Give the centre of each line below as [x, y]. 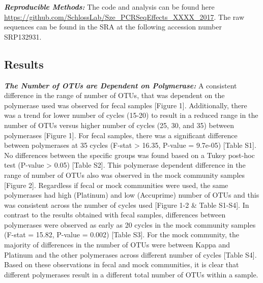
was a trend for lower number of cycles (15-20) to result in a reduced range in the [131, 115]
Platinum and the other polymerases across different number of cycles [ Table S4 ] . [130, 254]
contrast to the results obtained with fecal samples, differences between [115, 215]
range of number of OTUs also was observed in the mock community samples [125, 175]
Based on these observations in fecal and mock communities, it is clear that [122, 264]
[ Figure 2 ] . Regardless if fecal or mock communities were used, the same [116, 185]
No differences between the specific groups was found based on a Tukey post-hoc [129, 155]
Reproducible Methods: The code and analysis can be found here [109, 7]
